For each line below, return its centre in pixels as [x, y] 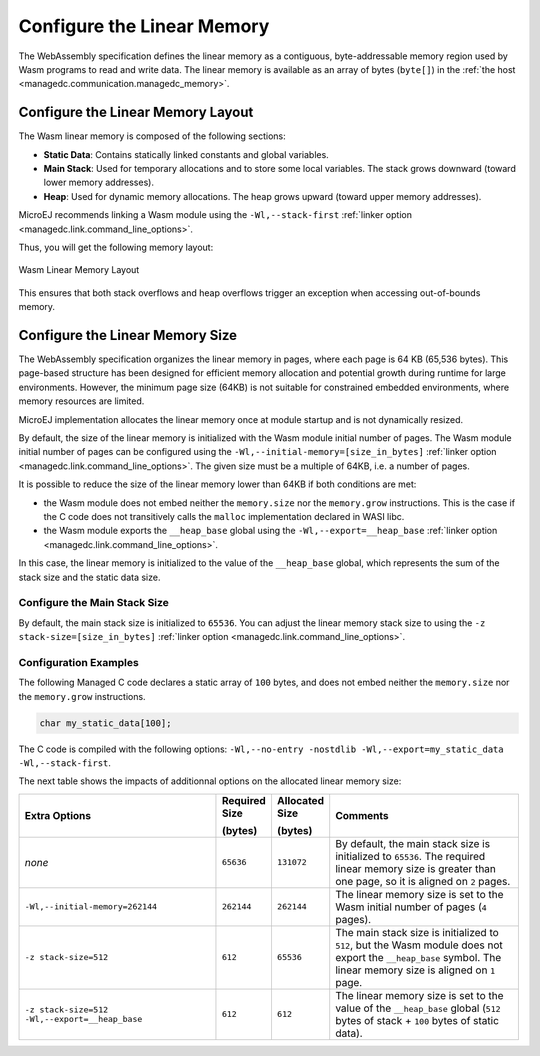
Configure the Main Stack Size [94, 603]
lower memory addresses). [99, 182]
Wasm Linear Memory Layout [79, 270]
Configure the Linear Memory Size [128, 335]
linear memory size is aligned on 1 [415, 970]
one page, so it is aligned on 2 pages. [423, 881]
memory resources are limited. [81, 401]
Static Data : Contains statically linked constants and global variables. [186, 154]
